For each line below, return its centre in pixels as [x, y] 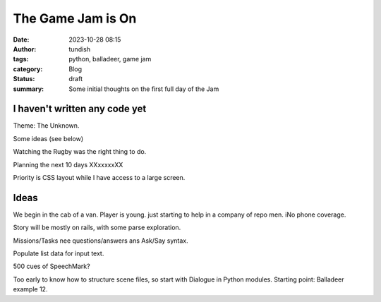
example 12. [30, 289]
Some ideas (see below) [48, 138]
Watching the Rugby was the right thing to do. [80, 152]
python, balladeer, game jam [110, 59]
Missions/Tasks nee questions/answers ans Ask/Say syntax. [101, 241]
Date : [21, 40]
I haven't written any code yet [80, 109]
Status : [24, 79]
